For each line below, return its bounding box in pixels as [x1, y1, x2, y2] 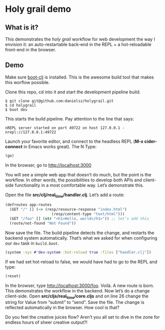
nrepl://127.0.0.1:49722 [5, 129, 56, 134]
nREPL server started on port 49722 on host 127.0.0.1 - [5, 125, 125, 130]
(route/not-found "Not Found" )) [9, 221, 77, 226]
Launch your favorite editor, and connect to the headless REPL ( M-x [5, 138, 144, 144]
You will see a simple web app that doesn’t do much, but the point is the [5, 171, 152, 177]
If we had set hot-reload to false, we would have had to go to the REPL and [5, 258, 158, 265]
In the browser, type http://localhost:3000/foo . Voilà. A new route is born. [5, 283, 155, 289]
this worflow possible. [5, 79, 50, 85]
